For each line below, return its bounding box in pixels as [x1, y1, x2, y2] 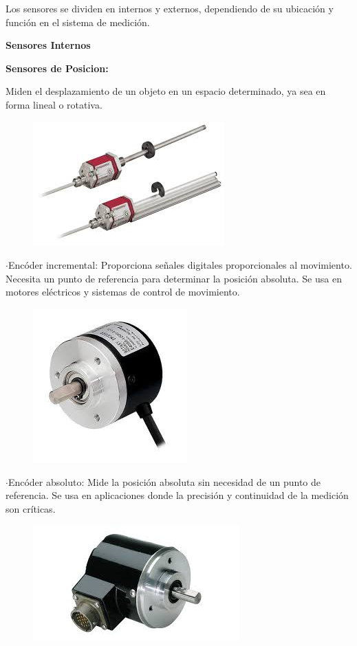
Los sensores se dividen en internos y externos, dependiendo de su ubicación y [6, 1, 334, 15]
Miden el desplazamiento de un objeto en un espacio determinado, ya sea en [6, 84, 326, 98]
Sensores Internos [6, 38, 91, 52]
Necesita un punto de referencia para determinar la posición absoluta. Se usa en [6, 271, 342, 285]
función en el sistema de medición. [6, 14, 150, 29]
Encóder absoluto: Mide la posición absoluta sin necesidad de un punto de [8, 474, 321, 489]
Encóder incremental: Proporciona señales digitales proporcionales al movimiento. [8, 258, 352, 272]
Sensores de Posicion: [6, 60, 109, 75]
